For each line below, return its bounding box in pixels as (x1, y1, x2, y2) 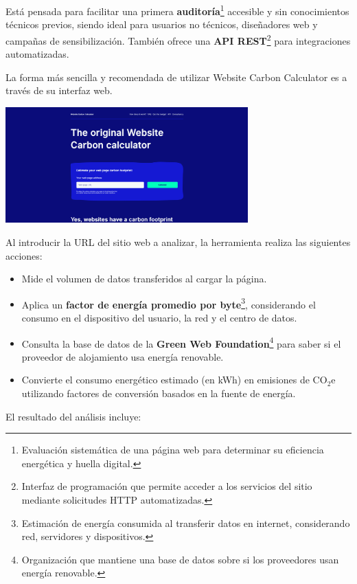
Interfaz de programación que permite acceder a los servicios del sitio (21, 479, 312, 493)
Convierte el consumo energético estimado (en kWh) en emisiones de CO (21, 372, 327, 387)
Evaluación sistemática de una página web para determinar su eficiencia (21, 442, 324, 457)
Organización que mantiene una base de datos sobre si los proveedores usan (21, 552, 339, 566)
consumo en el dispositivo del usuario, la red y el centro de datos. (21, 310, 297, 324)
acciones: (5, 248, 43, 262)
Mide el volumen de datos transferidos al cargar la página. (21, 271, 267, 286)
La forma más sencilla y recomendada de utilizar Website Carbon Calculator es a (5, 69, 347, 84)
